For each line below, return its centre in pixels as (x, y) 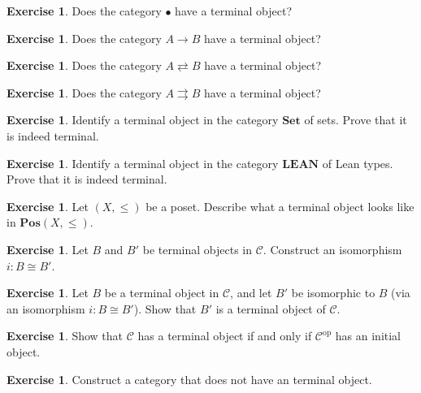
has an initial (368, 336)
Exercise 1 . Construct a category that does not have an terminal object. (189, 379)
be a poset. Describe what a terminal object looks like (280, 206)
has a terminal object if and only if (225, 336)
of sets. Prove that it (356, 120)
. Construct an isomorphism (332, 249)
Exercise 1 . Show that (65, 336)
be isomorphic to (333, 293)
